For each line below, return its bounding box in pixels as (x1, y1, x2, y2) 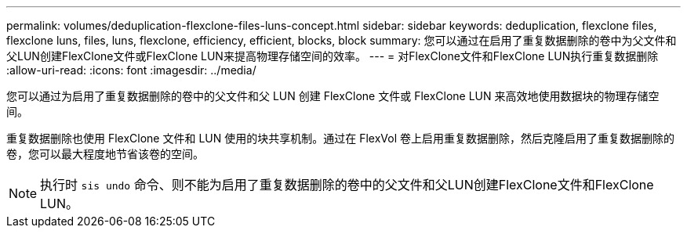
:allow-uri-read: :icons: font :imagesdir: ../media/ (6, 63, 256, 77)
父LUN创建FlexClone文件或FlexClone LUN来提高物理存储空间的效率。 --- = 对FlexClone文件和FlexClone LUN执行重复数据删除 (6, 49, 659, 63)
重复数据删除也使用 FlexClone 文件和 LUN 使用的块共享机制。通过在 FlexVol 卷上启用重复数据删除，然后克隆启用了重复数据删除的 (6, 131, 674, 145)
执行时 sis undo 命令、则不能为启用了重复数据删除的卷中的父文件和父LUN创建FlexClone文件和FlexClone (40, 177, 654, 193)
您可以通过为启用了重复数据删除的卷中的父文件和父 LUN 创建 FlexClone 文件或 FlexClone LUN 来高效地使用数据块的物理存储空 (6, 89, 660, 103)
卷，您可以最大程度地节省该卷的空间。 (6, 147, 204, 160)
